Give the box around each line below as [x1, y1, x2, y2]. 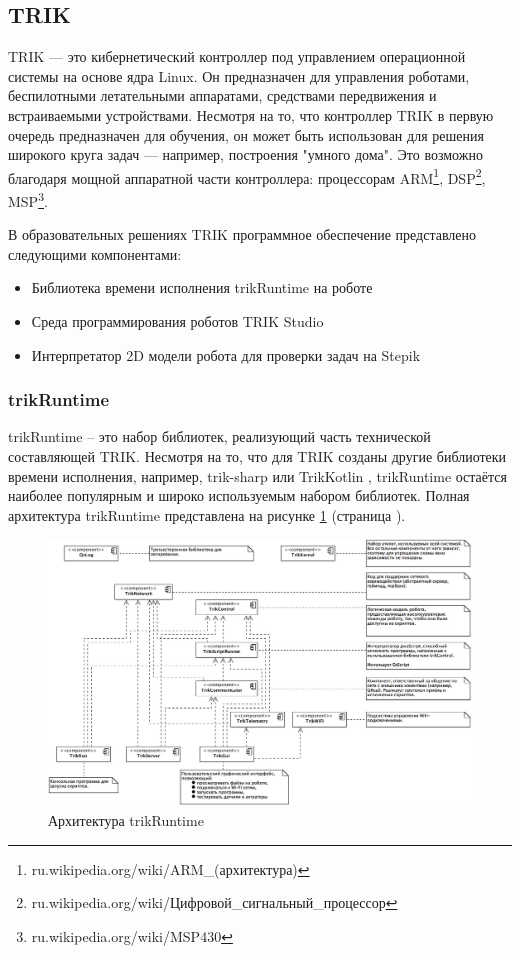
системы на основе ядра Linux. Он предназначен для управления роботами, [8, 65, 470, 86]
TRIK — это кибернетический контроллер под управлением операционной [8, 46, 466, 67]
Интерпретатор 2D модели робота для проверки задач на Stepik [31, 344, 421, 365]
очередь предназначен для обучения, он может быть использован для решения [8, 124, 484, 145]
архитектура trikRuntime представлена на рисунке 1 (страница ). [8, 504, 406, 525]
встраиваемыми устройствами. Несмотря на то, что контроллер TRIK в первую [8, 104, 494, 125]
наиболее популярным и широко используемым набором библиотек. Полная [8, 485, 470, 506]
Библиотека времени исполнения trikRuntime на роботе [31, 277, 373, 298]
